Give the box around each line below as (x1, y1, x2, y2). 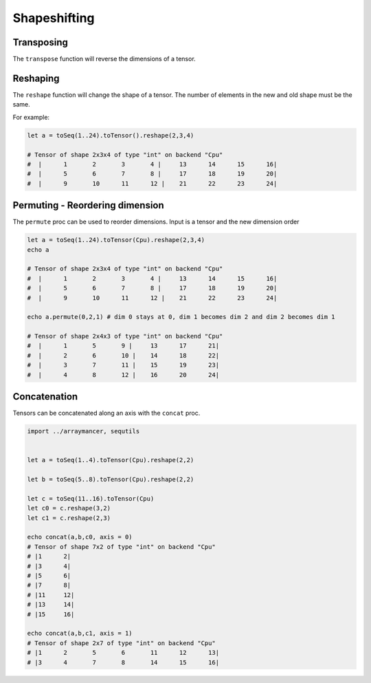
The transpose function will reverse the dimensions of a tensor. (12, 55, 196, 63)
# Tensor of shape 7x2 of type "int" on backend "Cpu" (27, 543, 216, 550)
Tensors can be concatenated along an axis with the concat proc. (12, 409, 201, 418)
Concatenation (12, 391, 78, 402)
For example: (12, 113, 50, 121)
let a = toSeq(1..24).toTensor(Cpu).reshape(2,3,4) (27, 236, 205, 244)
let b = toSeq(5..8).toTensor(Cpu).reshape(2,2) (27, 475, 194, 484)
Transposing (12, 36, 69, 48)
